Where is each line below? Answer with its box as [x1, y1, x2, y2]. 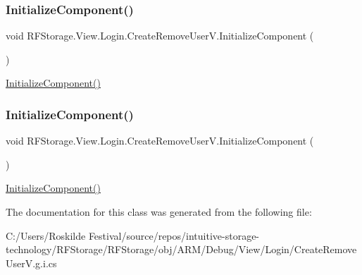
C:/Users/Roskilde [6, 228, 86, 243]
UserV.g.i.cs [6, 255, 57, 270]
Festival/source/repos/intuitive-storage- [88, 228, 260, 243]
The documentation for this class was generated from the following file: [6, 204, 312, 219]
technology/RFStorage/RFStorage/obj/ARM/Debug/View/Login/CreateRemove [6, 242, 357, 257]
